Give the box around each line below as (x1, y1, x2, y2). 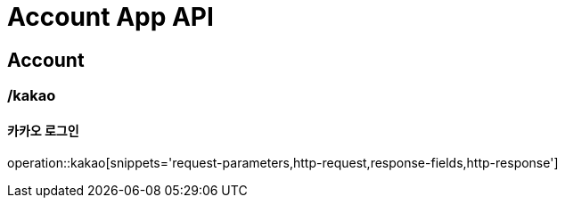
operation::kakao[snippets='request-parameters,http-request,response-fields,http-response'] (7, 155, 559, 171)
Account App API (7, 2, 214, 32)
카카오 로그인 (7, 122, 79, 138)
